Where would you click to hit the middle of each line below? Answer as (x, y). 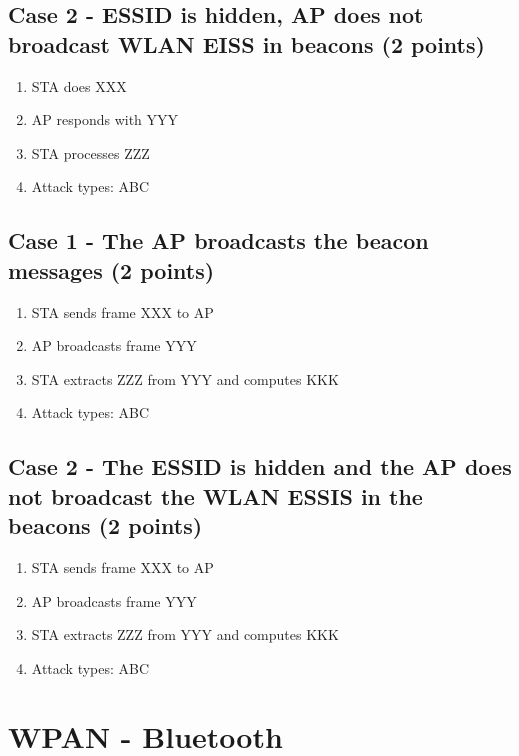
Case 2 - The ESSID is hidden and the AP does (260, 466)
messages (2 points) (111, 269)
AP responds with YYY (105, 119)
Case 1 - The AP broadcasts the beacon (218, 240)
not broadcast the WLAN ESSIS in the (215, 495)
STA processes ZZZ (90, 152)
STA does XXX (79, 85)
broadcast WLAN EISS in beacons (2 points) (246, 43)
